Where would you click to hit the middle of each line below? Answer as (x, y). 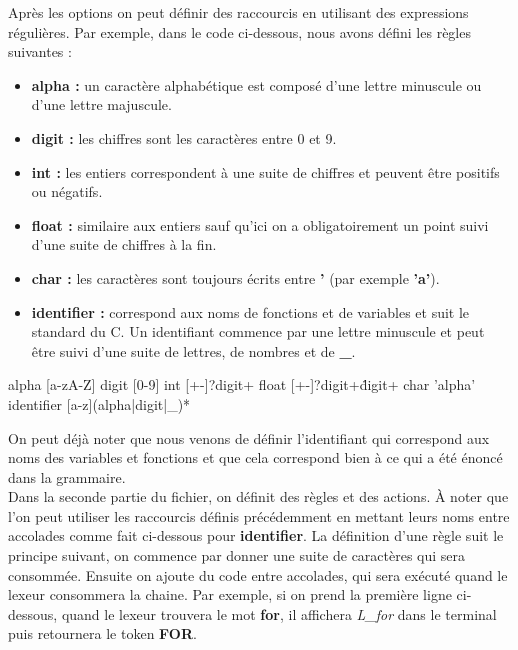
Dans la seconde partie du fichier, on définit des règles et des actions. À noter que (258, 496)
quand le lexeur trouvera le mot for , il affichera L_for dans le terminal (279, 613)
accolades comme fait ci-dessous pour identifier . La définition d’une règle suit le (256, 535)
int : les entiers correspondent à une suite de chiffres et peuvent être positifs (265, 171)
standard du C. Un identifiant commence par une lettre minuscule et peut (258, 331)
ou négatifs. (67, 191)
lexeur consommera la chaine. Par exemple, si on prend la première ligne (230, 594)
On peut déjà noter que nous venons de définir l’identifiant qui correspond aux (249, 437)
